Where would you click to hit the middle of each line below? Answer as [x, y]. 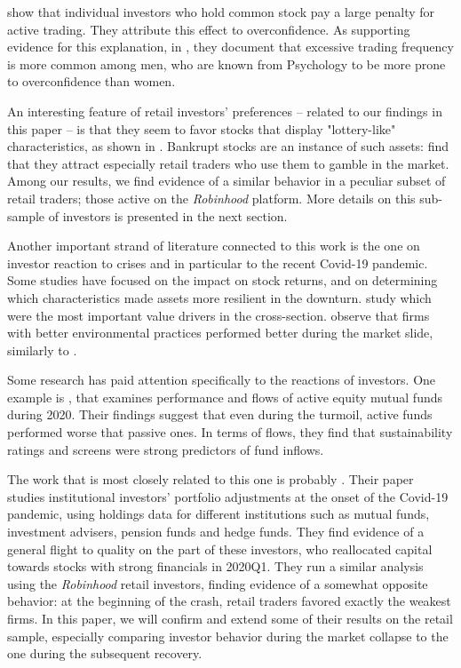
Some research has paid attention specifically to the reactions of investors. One [222, 380]
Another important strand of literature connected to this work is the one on [214, 246]
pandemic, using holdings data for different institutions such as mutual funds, [219, 514]
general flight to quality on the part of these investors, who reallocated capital [220, 549]
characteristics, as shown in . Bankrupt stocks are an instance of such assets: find [228, 146]
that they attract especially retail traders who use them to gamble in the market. [228, 163]
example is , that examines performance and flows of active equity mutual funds [225, 397]
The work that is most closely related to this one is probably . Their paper [211, 479]
